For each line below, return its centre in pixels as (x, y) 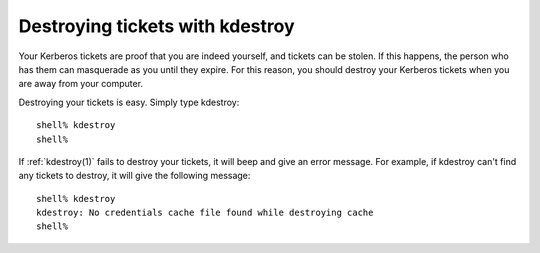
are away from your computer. (81, 84)
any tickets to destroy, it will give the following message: (134, 176)
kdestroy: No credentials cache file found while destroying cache (205, 213)
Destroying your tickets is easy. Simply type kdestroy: (129, 102)
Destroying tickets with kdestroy (156, 26)
